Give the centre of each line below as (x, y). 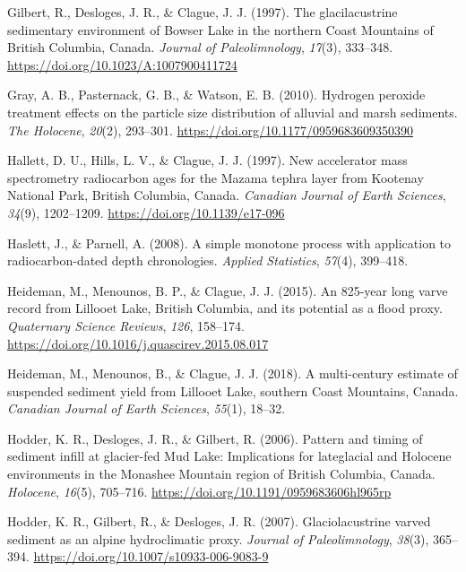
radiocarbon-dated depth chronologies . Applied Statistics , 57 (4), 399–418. (208, 260)
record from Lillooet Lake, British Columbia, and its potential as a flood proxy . (225, 308)
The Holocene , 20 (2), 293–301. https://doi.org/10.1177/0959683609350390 (210, 130)
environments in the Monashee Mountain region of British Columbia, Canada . (221, 474)
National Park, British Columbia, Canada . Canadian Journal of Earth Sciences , (227, 195)
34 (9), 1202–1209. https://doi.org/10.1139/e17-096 (146, 212)
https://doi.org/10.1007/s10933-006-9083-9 (151, 556)
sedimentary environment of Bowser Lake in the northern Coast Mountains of (220, 29)
